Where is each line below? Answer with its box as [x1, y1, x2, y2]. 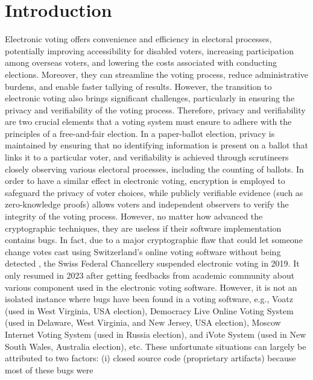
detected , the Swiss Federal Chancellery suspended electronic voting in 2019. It [5, 257, 300, 270]
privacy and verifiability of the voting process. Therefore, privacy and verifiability [5, 103, 306, 116]
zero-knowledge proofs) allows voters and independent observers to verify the [5, 198, 289, 211]
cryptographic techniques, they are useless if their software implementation [5, 221, 282, 234]
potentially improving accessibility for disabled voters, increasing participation [5, 44, 294, 57]
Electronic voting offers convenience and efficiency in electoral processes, [5, 33, 272, 45]
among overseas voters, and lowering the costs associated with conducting [5, 56, 277, 69]
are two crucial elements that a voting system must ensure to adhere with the [5, 115, 292, 128]
